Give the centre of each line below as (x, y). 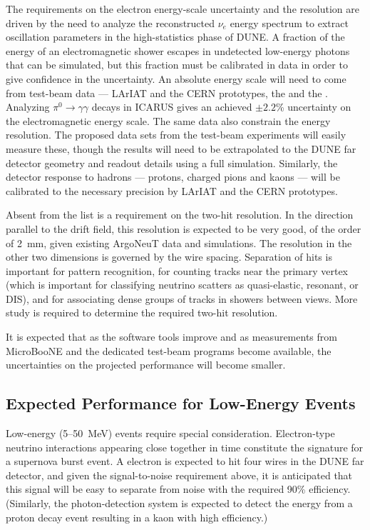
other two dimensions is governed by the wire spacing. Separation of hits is (169, 257)
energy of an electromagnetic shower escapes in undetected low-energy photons (178, 50)
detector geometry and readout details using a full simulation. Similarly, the (172, 162)
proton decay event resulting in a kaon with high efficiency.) (137, 517)
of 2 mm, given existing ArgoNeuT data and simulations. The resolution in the (179, 242)
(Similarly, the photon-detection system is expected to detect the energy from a (179, 503)
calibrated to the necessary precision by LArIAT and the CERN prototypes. (172, 190)
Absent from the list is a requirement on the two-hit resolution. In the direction (180, 215)
